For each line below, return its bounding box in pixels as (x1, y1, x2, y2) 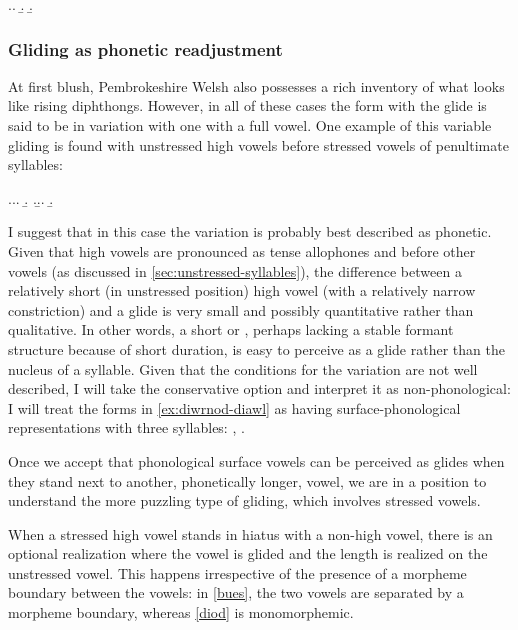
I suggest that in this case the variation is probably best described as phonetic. (8, 221, 492, 242)
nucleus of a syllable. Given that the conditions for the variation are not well (8, 358, 478, 379)
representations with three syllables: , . (8, 417, 245, 438)
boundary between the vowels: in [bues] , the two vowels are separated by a (8, 582, 464, 603)
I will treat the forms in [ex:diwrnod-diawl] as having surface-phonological (8, 397, 461, 418)
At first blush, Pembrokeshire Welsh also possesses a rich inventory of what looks (8, 75, 505, 96)
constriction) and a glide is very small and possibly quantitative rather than (8, 299, 474, 320)
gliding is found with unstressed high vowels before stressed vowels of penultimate (8, 134, 509, 155)
